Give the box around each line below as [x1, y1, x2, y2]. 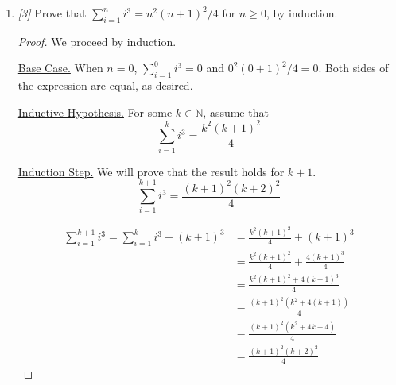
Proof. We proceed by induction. [17, 33, 177, 49]
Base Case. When [17, 60, 103, 76]
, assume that [203, 103, 269, 120]
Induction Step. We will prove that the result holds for [17, 163, 285, 179]
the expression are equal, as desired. [17, 77, 193, 94]
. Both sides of [318, 60, 389, 76]
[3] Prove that [17, 5, 87, 21]
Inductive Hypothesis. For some [17, 103, 173, 120]
